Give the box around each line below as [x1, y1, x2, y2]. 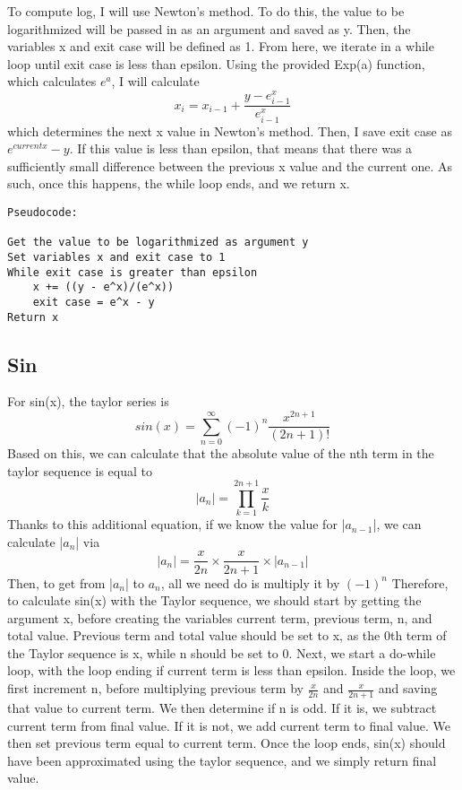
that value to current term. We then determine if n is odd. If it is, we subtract [7, 698, 437, 716]
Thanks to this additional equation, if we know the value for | [7, 515, 346, 534]
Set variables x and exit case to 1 [7, 251, 226, 264]
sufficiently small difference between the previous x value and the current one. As [7, 156, 453, 175]
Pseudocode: [7, 206, 78, 220]
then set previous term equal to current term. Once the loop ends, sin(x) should [7, 734, 446, 752]
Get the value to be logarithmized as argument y [7, 236, 309, 249]
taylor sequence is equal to [7, 461, 152, 480]
